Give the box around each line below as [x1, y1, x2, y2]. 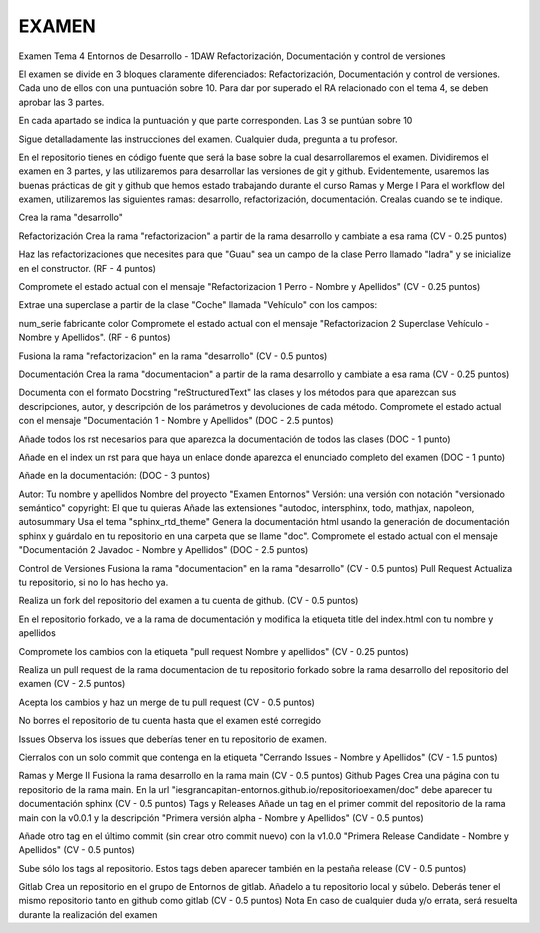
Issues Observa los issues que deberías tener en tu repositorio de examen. [18, 733, 327, 745]
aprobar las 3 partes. [18, 96, 105, 108]
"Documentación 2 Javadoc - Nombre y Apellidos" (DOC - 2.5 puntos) [18, 544, 309, 556]
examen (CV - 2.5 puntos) [18, 678, 126, 690]
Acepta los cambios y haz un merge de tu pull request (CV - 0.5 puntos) [18, 696, 315, 708]
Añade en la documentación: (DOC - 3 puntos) [18, 470, 210, 482]
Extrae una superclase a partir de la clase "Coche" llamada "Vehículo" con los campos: [18, 299, 378, 311]
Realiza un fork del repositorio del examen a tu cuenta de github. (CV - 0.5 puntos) [18, 595, 359, 607]
